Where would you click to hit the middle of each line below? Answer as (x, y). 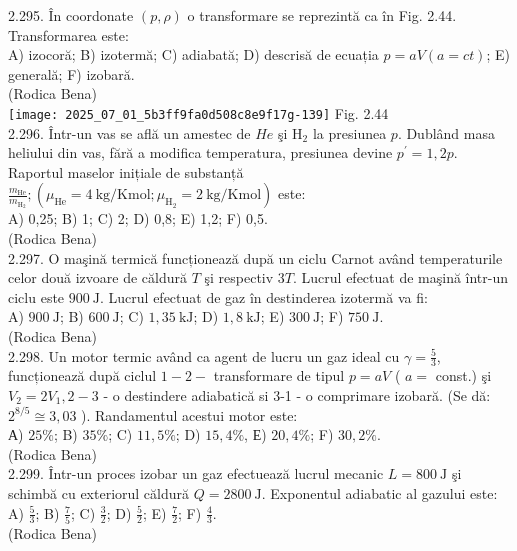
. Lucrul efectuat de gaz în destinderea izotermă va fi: (264, 296)
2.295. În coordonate (71, 15)
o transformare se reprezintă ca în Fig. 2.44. (322, 15)
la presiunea (349, 132)
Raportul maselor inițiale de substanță (126, 171)
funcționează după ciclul (82, 375)
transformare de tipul (279, 375)
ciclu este (36, 296)
